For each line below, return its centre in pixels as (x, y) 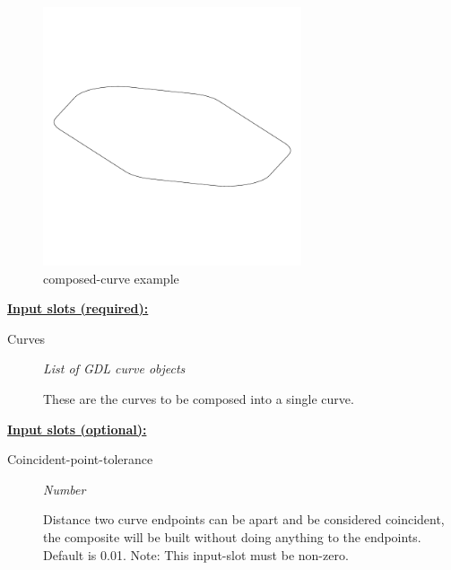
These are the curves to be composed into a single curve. (199, 398)
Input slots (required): (78, 308)
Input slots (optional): (77, 429)
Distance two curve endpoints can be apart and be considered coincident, (244, 519)
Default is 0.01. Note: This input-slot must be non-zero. (196, 554)
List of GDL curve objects (114, 368)
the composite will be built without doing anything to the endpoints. (232, 536)
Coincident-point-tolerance (80, 459)
